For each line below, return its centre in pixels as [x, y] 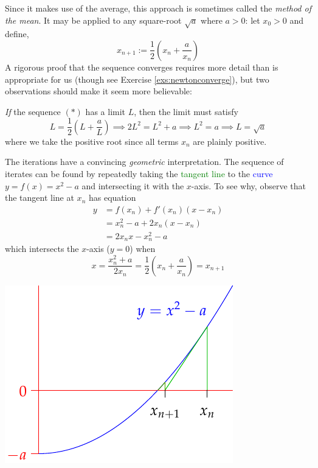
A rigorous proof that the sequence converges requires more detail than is [142, 67]
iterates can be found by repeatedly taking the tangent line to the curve [139, 173]
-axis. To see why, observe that [248, 185]
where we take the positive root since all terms [92, 141]
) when [143, 249]
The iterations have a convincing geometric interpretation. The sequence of [144, 162]
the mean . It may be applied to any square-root [93, 20]
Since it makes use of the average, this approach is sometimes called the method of [158, 8]
